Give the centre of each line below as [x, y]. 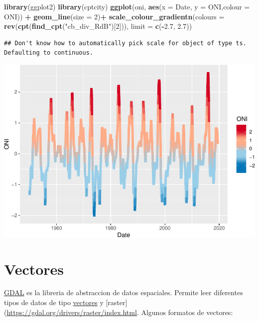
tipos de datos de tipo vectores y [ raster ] [66, 302]
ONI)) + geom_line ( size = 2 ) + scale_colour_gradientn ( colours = [114, 16]
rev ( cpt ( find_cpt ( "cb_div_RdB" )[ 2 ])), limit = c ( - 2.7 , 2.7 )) [98, 26]
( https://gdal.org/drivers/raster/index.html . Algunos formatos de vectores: [119, 312]
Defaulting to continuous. [49, 53]
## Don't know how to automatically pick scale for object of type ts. [125, 43]
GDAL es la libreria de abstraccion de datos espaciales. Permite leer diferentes [124, 292]
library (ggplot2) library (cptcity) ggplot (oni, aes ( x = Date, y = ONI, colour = [127, 6]
